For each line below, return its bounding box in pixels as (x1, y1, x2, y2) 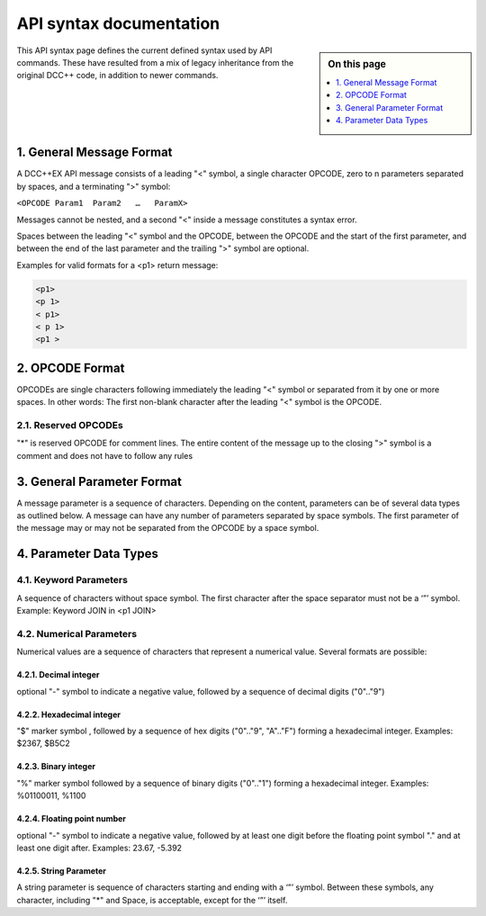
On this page (328, 58, 386, 70)
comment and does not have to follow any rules (16, 450, 193, 461)
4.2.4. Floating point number (16, 813, 126, 824)
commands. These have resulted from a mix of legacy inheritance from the (16, 57, 294, 67)
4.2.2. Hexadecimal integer (16, 709, 121, 720)
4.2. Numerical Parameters (16, 627, 138, 640)
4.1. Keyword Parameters (16, 574, 128, 587)
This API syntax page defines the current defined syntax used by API (16, 45, 273, 56)
